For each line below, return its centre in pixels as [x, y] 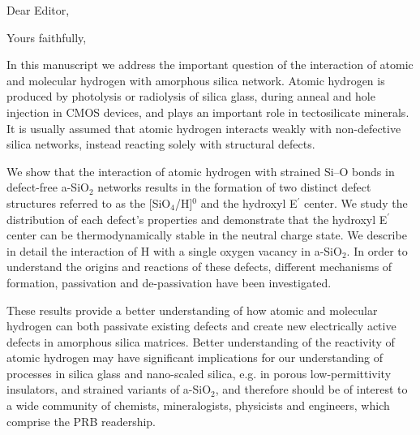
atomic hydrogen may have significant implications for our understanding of [195, 357]
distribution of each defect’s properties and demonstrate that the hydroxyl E [197, 219]
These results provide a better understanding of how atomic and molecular [192, 310]
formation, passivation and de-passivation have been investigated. [169, 282]
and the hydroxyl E [249, 202]
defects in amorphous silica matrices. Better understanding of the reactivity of [201, 341]
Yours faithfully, [47, 37]
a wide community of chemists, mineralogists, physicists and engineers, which [198, 405]
